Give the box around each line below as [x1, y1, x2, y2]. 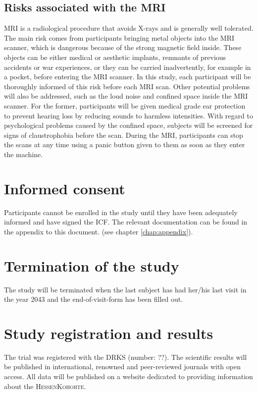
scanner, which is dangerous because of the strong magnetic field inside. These [4, 42, 242, 53]
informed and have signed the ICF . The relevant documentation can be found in [4, 217, 248, 227]
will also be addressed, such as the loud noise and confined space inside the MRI [4, 91, 248, 101]
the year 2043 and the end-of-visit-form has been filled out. [4, 294, 183, 304]
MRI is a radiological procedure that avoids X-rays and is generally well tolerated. [4, 23, 254, 33]
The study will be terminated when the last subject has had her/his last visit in [4, 284, 247, 294]
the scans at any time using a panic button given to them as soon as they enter [4, 139, 245, 150]
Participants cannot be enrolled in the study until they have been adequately [4, 207, 238, 217]
